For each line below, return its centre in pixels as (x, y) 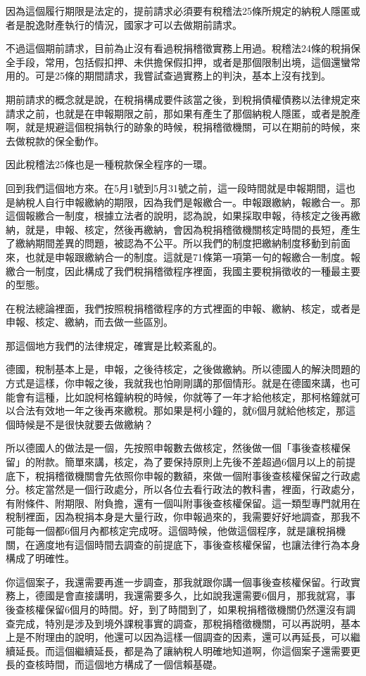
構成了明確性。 (40, 558)
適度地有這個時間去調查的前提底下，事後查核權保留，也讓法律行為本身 (197, 544)
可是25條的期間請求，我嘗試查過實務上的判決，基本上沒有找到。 (183, 76)
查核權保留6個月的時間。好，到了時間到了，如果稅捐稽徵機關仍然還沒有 (180, 609)
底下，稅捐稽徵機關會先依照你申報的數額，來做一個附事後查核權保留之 (168, 475)
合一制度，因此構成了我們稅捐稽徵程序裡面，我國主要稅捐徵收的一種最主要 (188, 270)
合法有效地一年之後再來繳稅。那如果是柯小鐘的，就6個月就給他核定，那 (180, 410)
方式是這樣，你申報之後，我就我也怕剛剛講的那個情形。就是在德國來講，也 (178, 383)
